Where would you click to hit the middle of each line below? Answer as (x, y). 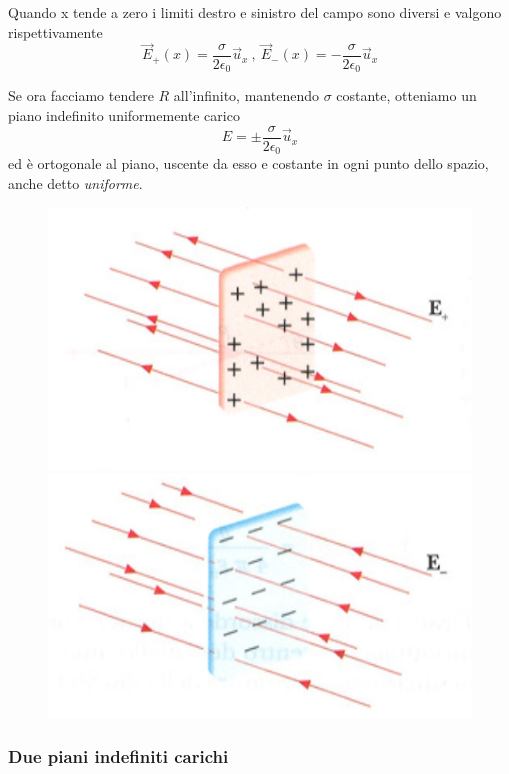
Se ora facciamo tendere (81, 95)
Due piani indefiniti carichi (118, 756)
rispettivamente (55, 31)
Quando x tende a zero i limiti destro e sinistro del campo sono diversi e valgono (255, 12)
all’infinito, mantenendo (246, 95)
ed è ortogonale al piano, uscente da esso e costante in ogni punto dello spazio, (248, 163)
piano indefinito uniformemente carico (124, 115)
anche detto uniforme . (75, 182)
